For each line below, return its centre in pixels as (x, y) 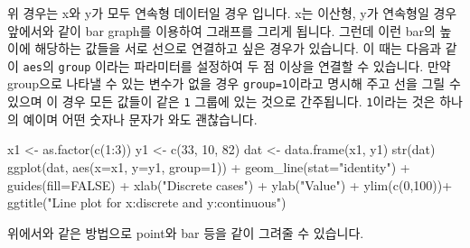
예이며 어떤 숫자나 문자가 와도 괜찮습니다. (140, 119)
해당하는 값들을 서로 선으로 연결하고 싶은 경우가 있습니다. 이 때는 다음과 (238, 48)
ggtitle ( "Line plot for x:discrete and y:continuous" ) (147, 202)
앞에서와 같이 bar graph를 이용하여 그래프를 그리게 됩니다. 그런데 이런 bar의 (221, 30)
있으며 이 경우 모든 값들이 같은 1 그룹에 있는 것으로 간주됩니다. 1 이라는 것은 (221, 101)
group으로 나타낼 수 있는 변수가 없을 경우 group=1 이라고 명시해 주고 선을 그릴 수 (234, 83)
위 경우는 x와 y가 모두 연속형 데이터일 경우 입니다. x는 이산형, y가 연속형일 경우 (232, 13)
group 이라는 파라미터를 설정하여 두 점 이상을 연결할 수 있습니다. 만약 (254, 65)
